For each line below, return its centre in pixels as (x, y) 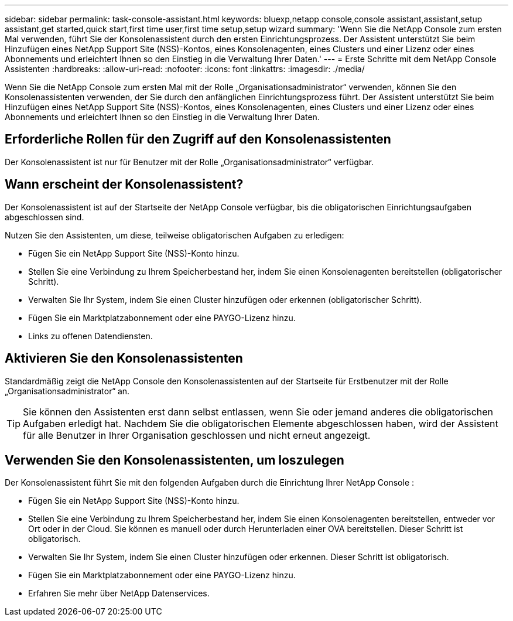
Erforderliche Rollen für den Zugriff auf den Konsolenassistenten (198, 139)
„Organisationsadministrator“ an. (67, 391)
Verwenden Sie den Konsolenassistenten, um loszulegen (175, 460)
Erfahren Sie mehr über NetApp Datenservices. (119, 593)
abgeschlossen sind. (45, 217)
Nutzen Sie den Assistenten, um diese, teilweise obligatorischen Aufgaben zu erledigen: (175, 235)
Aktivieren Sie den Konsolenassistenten (124, 359)
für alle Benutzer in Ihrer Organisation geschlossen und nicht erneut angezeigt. (197, 435)
